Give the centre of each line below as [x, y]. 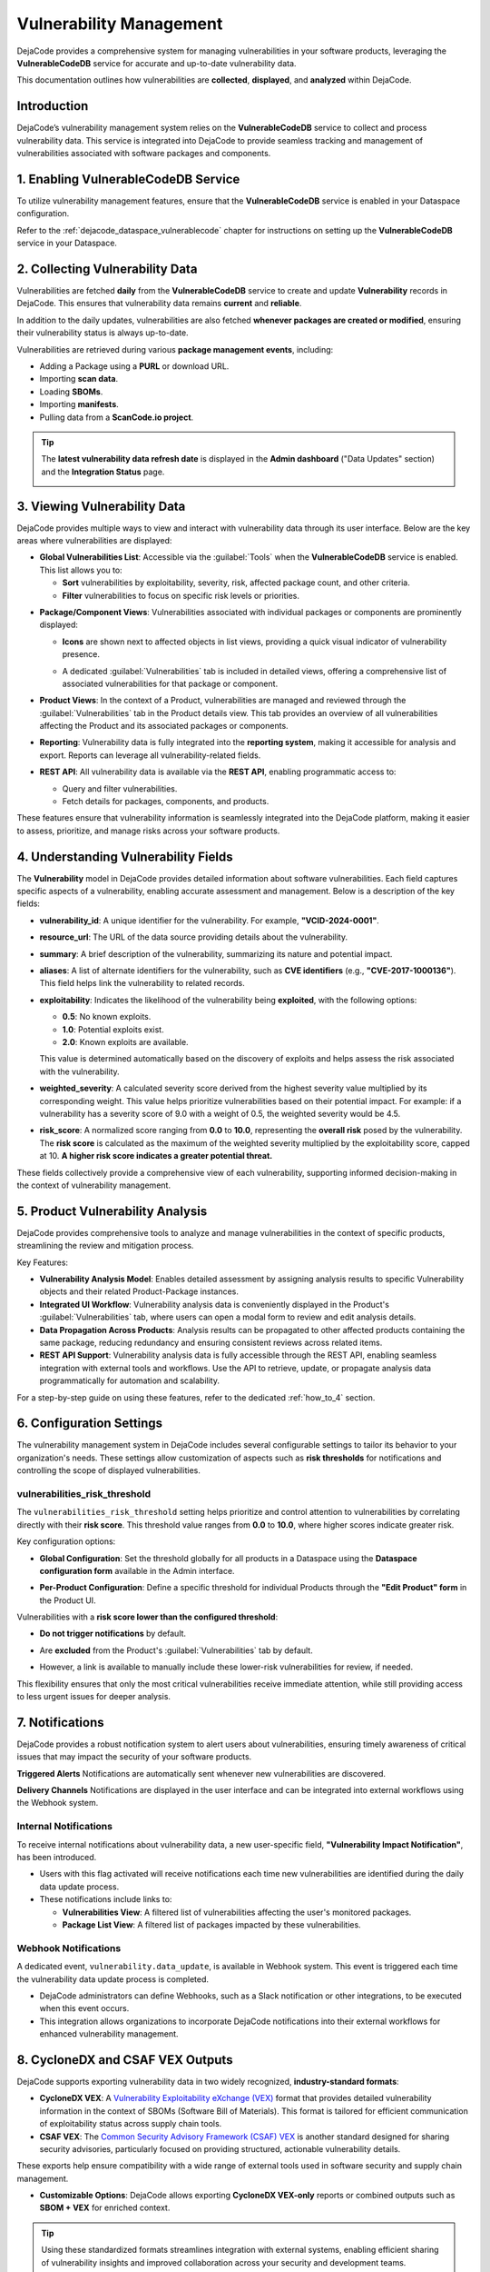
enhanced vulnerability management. [109, 2034]
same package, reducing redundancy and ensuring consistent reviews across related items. [211, 1342]
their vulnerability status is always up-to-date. [103, 333]
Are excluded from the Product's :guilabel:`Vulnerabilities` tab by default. [176, 1650]
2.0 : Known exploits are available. [126, 1042]
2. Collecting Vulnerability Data [107, 269]
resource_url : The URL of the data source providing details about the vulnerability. [194, 937]
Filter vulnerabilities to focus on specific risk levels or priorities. [181, 595]
